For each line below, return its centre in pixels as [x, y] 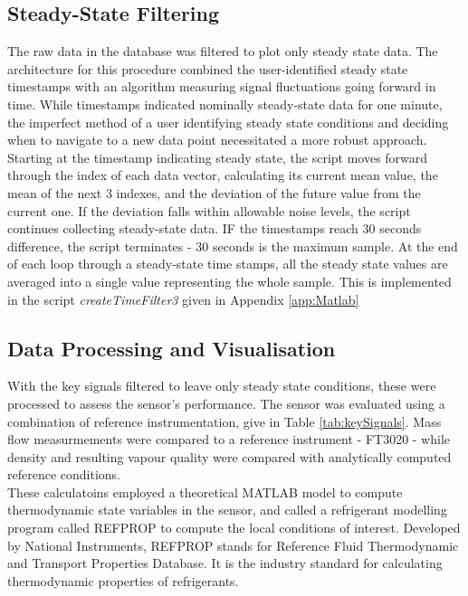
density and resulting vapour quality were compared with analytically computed [229, 456]
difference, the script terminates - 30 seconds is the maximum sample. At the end [233, 246]
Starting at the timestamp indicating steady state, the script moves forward [218, 157]
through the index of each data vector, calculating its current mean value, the [223, 175]
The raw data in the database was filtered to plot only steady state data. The [223, 51]
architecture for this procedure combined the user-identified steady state [208, 68]
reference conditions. [64, 474]
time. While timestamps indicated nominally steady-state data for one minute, [225, 104]
